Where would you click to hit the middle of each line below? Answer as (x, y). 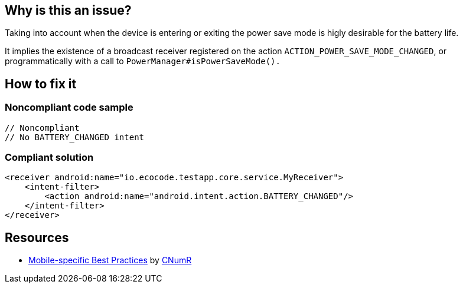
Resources (37, 237)
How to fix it (41, 84)
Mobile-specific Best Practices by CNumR (110, 260)
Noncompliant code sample (69, 107)
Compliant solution (49, 158)
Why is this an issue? (68, 10)
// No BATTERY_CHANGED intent (75, 137)
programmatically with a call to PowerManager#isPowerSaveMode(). (143, 61)
